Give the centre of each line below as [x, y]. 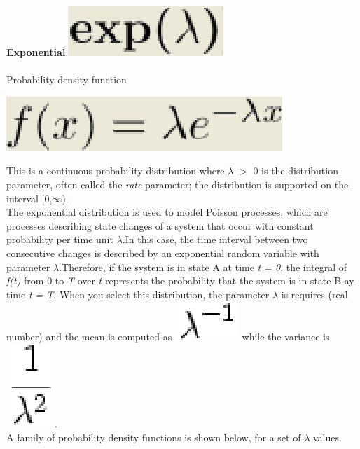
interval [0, [29, 198]
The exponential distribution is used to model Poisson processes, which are [167, 212]
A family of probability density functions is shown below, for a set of [154, 437]
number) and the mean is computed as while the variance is [168, 337]
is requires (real [314, 294]
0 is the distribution [296, 171]
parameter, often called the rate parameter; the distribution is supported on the [178, 184]
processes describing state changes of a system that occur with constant [160, 225]
